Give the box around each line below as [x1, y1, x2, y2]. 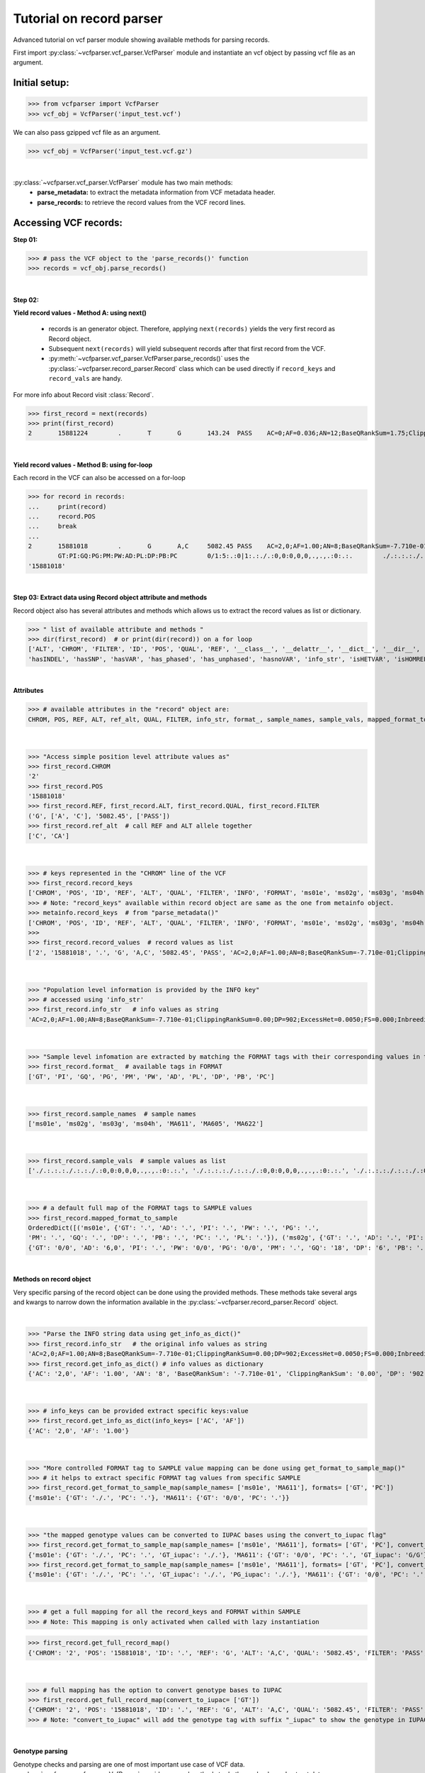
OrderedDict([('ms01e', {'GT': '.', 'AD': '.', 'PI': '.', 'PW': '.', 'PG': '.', [28, 1224, 320, 1232]
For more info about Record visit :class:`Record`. [13, 390, 154, 399]
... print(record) [28, 502, 107, 511]
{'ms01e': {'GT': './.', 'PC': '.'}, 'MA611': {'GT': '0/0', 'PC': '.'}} [28, 1494, 290, 1501]
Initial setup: [13, 77, 70, 89]
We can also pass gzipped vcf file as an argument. [13, 128, 161, 136]
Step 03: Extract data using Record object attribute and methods [13, 593, 208, 602]
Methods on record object [13, 1275, 91, 1284]
